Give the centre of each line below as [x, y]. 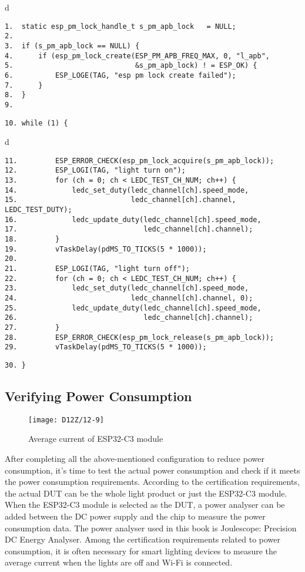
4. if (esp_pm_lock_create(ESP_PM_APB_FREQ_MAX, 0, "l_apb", [138, 56]
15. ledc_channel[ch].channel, [120, 200]
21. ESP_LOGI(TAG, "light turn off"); [97, 268]
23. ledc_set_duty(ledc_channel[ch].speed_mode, [127, 288]
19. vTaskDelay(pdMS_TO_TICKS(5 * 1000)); [106, 249]
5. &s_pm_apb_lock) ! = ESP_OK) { [131, 66]
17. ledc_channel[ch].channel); [129, 229]
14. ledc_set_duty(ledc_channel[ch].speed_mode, [127, 190]
